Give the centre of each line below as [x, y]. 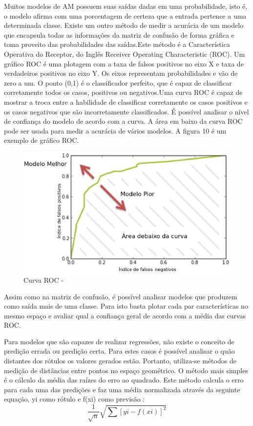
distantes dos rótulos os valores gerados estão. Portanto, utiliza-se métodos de [120, 361]
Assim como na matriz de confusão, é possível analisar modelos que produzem [121, 296]
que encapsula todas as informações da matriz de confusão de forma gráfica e [119, 34]
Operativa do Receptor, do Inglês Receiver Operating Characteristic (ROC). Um [125, 54]
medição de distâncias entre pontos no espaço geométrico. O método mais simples [126, 370]
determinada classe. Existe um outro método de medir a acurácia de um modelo [124, 25]
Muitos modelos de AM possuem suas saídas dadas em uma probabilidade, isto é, [126, 6]
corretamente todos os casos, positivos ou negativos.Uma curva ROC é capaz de [123, 92]
